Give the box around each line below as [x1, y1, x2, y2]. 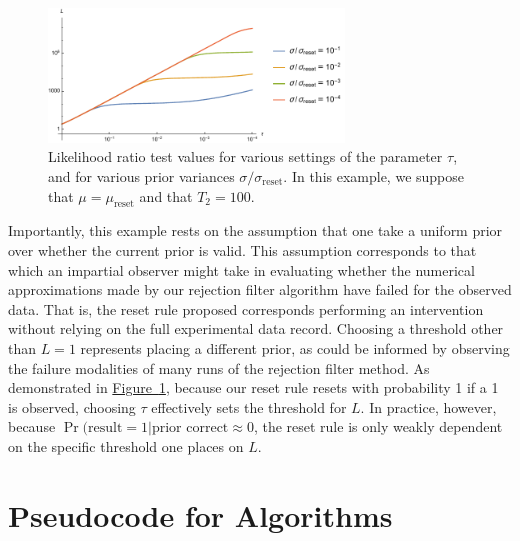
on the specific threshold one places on [8, 435, 244, 456]
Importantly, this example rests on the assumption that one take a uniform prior [8, 220, 503, 241]
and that [139, 185, 193, 206]
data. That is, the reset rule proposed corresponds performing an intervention [8, 298, 484, 319]
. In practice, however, [360, 396, 497, 417]
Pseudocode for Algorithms [8, 494, 393, 535]
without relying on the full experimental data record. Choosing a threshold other [8, 318, 504, 339]
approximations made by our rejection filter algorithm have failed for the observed [8, 279, 512, 300]
